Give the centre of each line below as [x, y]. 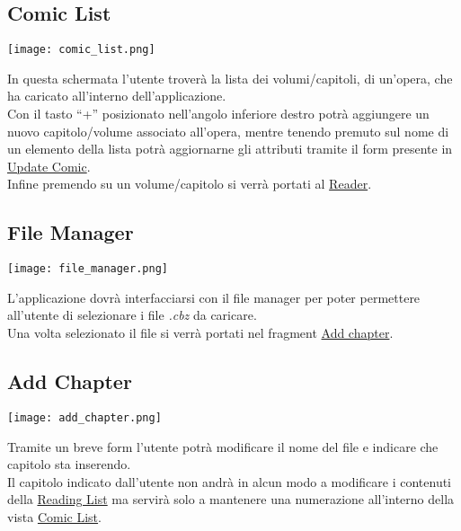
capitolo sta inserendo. [69, 464]
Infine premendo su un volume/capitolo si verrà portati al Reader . [190, 184]
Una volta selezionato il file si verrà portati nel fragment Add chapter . [200, 333]
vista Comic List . [54, 516]
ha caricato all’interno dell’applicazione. [117, 96]
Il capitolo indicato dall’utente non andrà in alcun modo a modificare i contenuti [230, 481]
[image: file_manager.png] [88, 269]
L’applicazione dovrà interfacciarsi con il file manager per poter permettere [214, 297]
